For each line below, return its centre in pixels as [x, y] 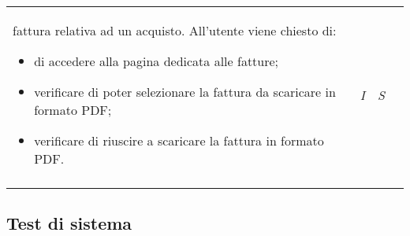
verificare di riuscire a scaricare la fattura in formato [179, 140]
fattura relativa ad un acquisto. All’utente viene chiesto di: [175, 30]
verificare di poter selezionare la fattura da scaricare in [185, 92]
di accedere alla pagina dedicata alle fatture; [157, 61]
